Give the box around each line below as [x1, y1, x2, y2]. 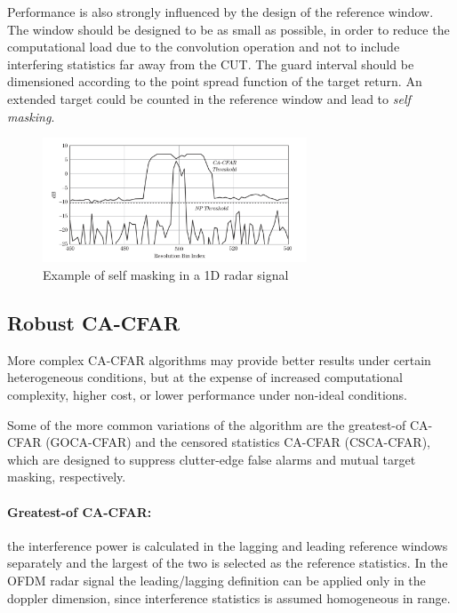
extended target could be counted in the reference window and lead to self [7, 89, 411, 107]
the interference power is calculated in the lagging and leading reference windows [7, 536, 448, 554]
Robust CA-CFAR [7, 309, 180, 337]
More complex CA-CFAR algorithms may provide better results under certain [7, 350, 431, 369]
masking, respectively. [7, 467, 126, 486]
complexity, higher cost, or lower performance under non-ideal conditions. [7, 386, 407, 404]
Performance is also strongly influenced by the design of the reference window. [7, 3, 434, 20]
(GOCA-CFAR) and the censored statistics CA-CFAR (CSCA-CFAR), [45, 433, 431, 451]
